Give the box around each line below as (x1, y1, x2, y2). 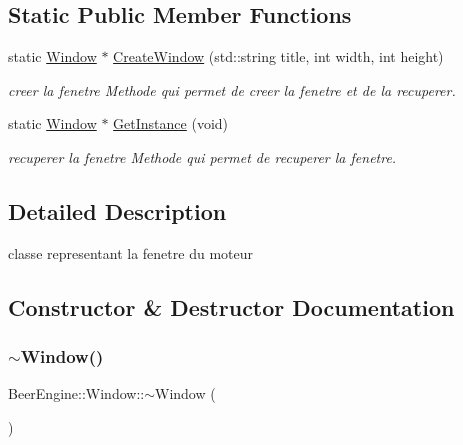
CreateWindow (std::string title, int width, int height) (113, 46, 444, 67)
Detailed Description (8, 195, 227, 226)
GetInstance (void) (113, 113, 229, 134)
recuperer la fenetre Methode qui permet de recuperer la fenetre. (8, 146, 397, 167)
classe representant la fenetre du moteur (8, 242, 253, 263)
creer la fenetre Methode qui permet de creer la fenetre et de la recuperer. (8, 79, 456, 100)
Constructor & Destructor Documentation (8, 291, 455, 322)
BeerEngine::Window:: (8, 383, 145, 404)
